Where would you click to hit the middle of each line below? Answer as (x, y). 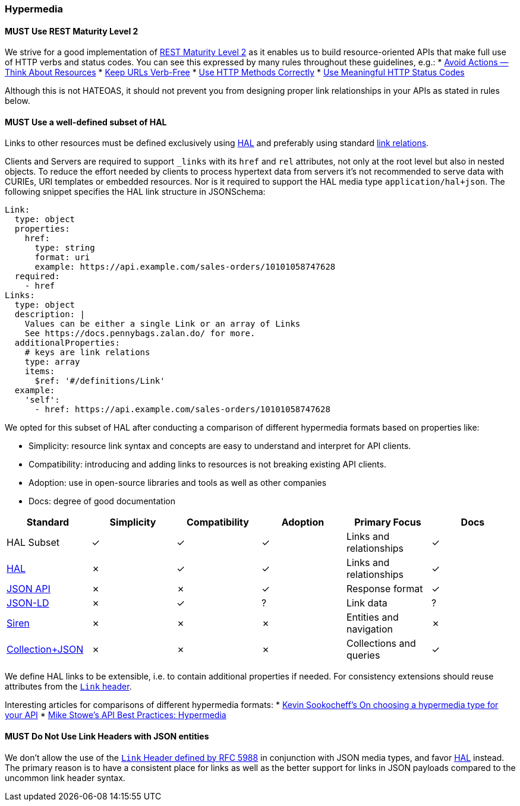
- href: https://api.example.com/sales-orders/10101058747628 (182, 410)
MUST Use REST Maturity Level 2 (72, 31)
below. (18, 101)
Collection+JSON (45, 649)
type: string (65, 248)
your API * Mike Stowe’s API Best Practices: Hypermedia (116, 715)
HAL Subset (33, 543)
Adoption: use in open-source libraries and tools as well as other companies (178, 483)
